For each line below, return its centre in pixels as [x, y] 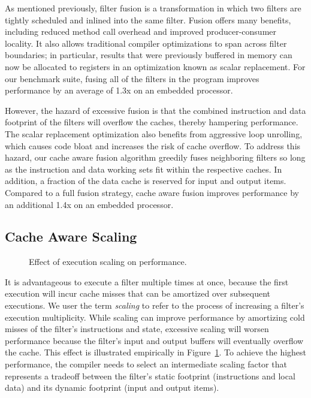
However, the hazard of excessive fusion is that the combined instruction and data [155, 110]
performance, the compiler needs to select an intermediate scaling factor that [146, 364]
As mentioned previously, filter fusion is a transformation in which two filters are [153, 8]
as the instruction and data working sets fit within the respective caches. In [144, 169]
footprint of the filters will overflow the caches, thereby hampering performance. [152, 122]
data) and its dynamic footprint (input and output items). [112, 388]
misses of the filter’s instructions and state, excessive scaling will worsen [137, 329]
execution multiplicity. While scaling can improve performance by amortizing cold [155, 317]
